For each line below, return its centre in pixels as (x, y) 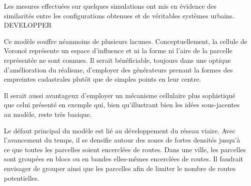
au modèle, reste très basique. (48, 114)
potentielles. (22, 178)
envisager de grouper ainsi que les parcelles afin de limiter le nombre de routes (120, 168)
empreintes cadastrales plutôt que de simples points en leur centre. (103, 79)
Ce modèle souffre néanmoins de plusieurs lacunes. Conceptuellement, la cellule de (126, 41)
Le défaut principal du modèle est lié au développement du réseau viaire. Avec (120, 130)
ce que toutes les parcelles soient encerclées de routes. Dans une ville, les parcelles (125, 149)
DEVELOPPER (28, 25)
